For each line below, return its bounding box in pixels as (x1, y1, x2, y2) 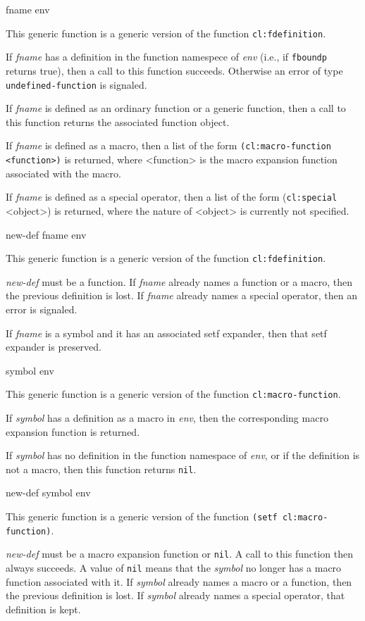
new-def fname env (6, 227, 87, 241)
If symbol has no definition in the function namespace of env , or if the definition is (6, 448, 360, 463)
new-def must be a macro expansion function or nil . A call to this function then (6, 546, 353, 561)
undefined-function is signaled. (6, 77, 147, 92)
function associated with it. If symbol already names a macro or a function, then (6, 574, 352, 589)
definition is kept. (6, 601, 81, 616)
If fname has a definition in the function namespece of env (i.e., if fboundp (6, 49, 327, 64)
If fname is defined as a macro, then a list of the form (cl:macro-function (6, 138, 331, 153)
